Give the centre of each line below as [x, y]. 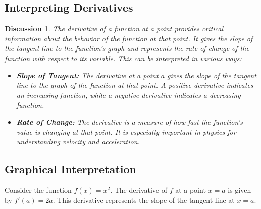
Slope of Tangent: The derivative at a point [87, 75]
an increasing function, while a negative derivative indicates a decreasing [128, 95]
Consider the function [38, 190]
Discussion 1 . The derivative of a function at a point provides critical [114, 29]
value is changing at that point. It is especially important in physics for [126, 132]
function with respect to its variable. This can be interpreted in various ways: [123, 58]
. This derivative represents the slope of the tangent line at [144, 200]
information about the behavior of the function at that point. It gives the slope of [129, 38]
